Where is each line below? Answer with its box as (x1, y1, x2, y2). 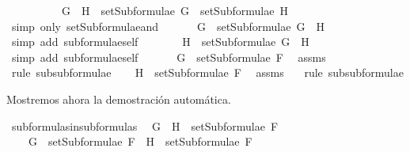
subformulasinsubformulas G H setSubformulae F (11, 117, 279, 134)
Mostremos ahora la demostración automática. (6, 90, 231, 107)
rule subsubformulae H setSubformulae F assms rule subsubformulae (11, 64, 404, 81)
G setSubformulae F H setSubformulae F (28, 133, 252, 150)
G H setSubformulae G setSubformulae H (61, 2, 288, 18)
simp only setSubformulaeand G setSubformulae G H (11, 17, 325, 34)
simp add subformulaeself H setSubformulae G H (11, 33, 309, 50)
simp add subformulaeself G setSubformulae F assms (11, 48, 326, 65)
